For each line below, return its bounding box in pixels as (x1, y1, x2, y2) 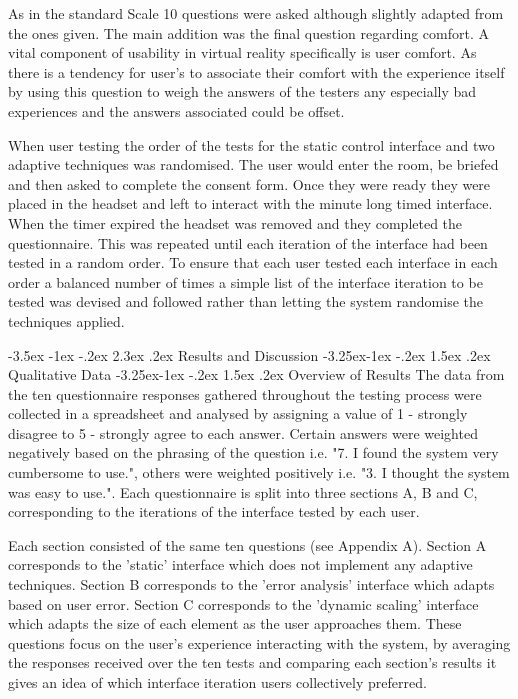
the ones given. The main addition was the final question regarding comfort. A (8, 22, 490, 43)
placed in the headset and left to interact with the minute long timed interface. (8, 193, 493, 214)
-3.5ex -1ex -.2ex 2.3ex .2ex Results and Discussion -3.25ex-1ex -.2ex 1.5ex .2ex (8, 344, 491, 365)
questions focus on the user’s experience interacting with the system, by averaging (8, 632, 511, 653)
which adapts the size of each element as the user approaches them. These (8, 613, 462, 634)
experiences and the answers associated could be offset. (8, 100, 345, 121)
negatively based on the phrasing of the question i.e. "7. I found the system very (8, 442, 499, 463)
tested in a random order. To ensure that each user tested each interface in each (8, 252, 498, 273)
